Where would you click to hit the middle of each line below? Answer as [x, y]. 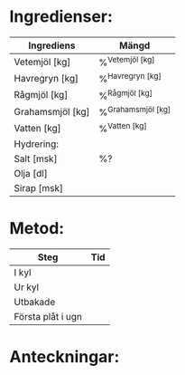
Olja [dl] [31, 173]
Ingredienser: [61, 17]
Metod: [37, 228]
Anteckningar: [65, 356]
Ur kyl [26, 287]
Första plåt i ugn [48, 316]
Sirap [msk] [38, 187]
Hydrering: [37, 144]
